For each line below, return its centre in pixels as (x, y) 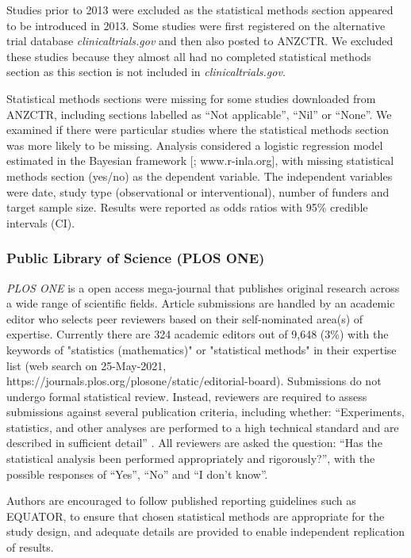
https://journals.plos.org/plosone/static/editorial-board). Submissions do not (194, 381)
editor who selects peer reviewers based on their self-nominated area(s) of (185, 318)
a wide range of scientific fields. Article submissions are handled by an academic (201, 303)
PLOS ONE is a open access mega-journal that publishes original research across (203, 287)
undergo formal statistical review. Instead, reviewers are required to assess (187, 396)
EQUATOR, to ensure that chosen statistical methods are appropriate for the (196, 516)
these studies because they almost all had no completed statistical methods (189, 56)
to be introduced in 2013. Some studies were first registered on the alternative (196, 25)
